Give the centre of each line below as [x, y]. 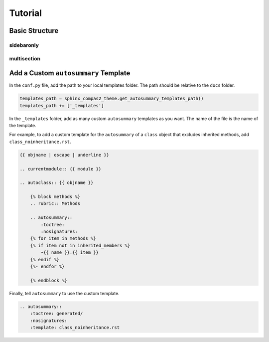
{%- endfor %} [47, 266]
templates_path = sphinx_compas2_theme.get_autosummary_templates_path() [112, 99]
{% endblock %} [49, 280]
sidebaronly [24, 45]
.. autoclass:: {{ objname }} [57, 183]
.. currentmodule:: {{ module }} [61, 169]
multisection [25, 58]
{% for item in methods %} [63, 239]
